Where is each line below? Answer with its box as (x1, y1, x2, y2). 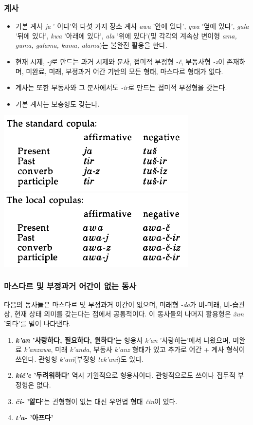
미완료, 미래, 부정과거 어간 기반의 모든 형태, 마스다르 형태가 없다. (26, 66, 223, 76)
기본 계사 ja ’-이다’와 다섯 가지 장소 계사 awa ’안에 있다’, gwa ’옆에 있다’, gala (15, 21, 249, 31)
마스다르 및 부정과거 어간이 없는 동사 (4, 280, 137, 292)
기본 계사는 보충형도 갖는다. (15, 98, 100, 109)
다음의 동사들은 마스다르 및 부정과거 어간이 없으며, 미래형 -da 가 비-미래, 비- (4, 299, 233, 309)
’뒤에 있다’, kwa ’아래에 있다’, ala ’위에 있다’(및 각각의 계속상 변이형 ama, (15, 30, 237, 40)
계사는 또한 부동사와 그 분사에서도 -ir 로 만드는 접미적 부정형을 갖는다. (15, 82, 227, 92)
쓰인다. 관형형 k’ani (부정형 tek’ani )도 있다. (15, 353, 144, 364)
